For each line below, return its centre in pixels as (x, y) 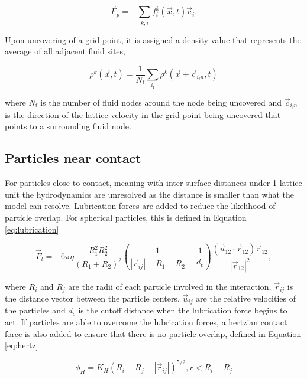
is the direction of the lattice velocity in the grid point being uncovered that (143, 114)
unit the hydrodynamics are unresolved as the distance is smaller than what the (150, 194)
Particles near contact (73, 158)
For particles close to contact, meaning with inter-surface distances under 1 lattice (153, 183)
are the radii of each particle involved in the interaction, (170, 286)
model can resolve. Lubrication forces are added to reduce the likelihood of (140, 206)
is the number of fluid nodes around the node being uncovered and (161, 102)
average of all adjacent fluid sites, (65, 51)
